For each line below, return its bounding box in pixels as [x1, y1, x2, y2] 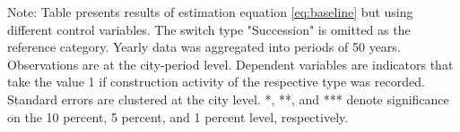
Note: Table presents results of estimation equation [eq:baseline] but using [7, 3, 413, 21]
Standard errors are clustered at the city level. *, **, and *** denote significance [7, 89, 449, 108]
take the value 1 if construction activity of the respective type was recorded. [7, 72, 425, 91]
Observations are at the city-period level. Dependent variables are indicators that [7, 54, 454, 73]
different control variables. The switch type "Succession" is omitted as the [7, 20, 411, 38]
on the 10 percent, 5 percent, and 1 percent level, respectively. [7, 107, 349, 126]
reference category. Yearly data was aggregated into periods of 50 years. [7, 37, 401, 56]
